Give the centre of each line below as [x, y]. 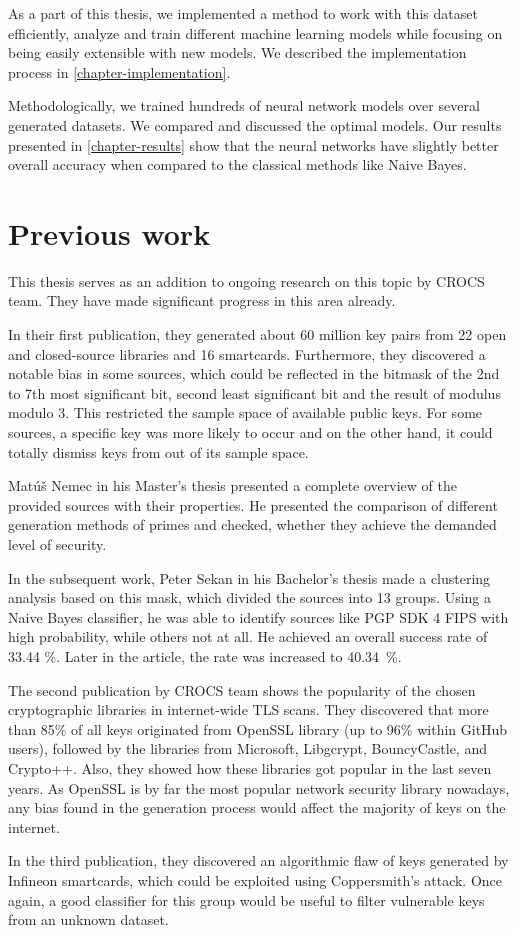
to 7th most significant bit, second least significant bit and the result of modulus [254, 392]
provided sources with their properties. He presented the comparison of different [253, 504]
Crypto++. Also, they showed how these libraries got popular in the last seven [250, 767]
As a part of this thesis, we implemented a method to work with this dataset [243, 13]
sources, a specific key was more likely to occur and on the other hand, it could [250, 432]
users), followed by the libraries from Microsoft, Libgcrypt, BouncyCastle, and [247, 748]
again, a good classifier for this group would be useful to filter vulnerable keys [246, 899]
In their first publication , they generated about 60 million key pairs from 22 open [257, 334]
